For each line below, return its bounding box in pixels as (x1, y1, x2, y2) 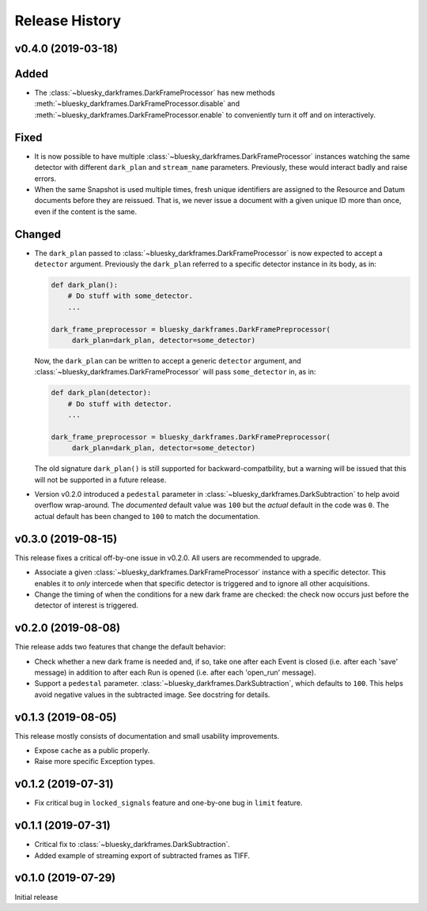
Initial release (14, 892, 59, 902)
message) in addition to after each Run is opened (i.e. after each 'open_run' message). (34, 668, 316, 677)
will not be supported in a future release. (34, 475, 167, 484)
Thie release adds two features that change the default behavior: (14, 642, 226, 652)
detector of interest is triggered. (34, 600, 138, 610)
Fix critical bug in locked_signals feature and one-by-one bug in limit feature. (34, 798, 304, 807)
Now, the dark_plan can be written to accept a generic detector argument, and (34, 356, 302, 365)
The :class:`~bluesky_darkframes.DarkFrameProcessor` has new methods (34, 88, 276, 98)
